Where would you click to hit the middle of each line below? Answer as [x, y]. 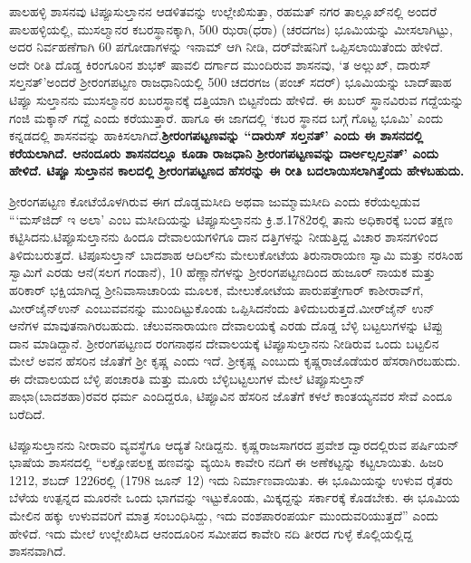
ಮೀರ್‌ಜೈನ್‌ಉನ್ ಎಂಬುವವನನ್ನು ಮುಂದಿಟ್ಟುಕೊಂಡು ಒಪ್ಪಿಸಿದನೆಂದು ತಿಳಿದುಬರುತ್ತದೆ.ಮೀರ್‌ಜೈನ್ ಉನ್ [222, 307]
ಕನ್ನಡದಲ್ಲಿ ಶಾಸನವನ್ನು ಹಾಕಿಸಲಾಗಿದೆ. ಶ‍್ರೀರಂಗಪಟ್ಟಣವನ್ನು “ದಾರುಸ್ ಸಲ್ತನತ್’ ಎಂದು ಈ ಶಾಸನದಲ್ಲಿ [216, 135]
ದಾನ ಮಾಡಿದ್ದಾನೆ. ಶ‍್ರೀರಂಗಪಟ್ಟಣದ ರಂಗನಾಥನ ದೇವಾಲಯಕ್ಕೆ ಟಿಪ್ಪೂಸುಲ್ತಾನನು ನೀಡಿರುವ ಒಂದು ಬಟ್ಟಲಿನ [224, 343]
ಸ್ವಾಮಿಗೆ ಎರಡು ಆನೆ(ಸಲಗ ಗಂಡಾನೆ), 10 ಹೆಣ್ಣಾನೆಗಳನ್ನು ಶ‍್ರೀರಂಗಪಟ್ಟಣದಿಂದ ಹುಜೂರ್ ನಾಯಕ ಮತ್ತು [222, 272]
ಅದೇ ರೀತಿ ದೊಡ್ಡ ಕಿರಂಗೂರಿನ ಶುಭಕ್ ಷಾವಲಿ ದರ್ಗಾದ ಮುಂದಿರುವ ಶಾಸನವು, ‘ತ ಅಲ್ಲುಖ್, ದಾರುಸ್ [220, 64]
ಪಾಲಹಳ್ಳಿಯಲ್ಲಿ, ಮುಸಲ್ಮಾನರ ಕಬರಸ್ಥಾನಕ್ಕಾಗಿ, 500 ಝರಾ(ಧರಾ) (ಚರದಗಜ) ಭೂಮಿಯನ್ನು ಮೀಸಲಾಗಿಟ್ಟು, [231, 29]
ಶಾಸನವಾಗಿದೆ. [38, 551]
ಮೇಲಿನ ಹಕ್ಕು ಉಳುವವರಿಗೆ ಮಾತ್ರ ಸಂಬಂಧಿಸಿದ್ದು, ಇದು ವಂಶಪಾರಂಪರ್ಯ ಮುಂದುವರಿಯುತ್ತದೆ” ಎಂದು [224, 515]
